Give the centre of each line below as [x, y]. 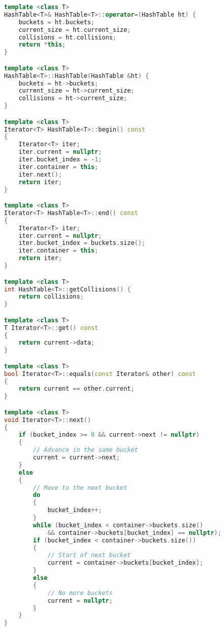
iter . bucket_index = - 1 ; [60, 160]
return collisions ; [51, 297]
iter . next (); [40, 174]
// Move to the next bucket [80, 488]
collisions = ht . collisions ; [67, 37]
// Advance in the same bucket [85, 450]
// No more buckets [80, 593]
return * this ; [42, 45]
